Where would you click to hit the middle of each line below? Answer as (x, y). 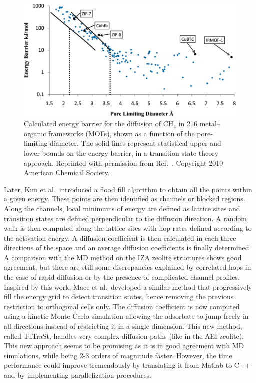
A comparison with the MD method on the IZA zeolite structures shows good (123, 257)
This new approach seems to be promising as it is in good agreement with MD (124, 345)
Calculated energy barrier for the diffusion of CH (99, 123)
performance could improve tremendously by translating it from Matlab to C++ (127, 365)
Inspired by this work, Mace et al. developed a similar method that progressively (128, 287)
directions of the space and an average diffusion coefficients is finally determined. (128, 248)
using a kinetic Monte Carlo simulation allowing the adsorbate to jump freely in (126, 316)
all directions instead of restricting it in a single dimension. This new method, (123, 326)
